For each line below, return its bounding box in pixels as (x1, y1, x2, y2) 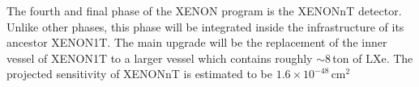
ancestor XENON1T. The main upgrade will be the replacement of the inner (6, 34, 387, 51)
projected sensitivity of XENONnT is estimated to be (6, 65, 272, 82)
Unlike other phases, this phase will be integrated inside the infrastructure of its (6, 18, 404, 35)
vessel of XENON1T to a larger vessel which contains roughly (6, 49, 313, 66)
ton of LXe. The (332, 49, 413, 66)
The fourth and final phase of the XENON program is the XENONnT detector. (6, 2, 402, 19)
